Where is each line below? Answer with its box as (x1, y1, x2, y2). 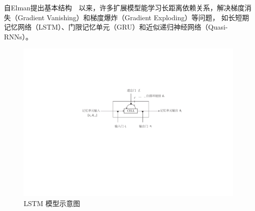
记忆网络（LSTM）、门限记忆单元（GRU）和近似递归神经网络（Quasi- (4, 22, 228, 32)
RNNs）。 (4, 31, 33, 41)
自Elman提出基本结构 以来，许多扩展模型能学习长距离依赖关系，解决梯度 (4, 2, 245, 12)
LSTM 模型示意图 (24, 198, 80, 208)
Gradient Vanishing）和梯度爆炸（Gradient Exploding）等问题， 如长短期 (17, 12, 249, 22)
